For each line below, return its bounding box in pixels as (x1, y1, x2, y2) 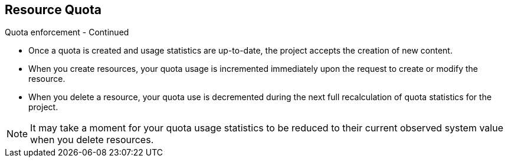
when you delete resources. (30, 134, 154, 146)
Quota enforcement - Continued (5, 27, 129, 38)
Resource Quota (5, 2, 101, 17)
